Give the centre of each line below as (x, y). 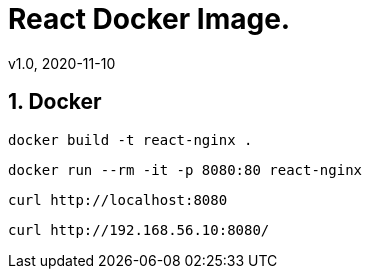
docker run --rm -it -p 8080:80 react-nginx (185, 169)
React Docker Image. (149, 19)
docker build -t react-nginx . (130, 139)
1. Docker (55, 102)
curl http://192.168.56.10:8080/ (139, 229)
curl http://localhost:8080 (118, 199)
